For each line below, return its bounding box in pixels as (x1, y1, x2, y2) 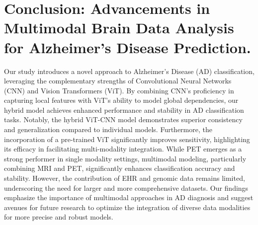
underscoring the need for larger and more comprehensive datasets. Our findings (4, 182, 249, 193)
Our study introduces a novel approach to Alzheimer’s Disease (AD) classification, (4, 66, 255, 76)
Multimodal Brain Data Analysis (4, 17, 234, 38)
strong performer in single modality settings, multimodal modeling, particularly (4, 153, 247, 163)
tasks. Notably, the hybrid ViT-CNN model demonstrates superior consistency (4, 114, 243, 125)
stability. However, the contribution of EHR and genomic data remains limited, (4, 173, 245, 183)
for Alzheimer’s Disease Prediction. (4, 37, 251, 57)
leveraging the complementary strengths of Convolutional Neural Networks (4, 75, 232, 86)
